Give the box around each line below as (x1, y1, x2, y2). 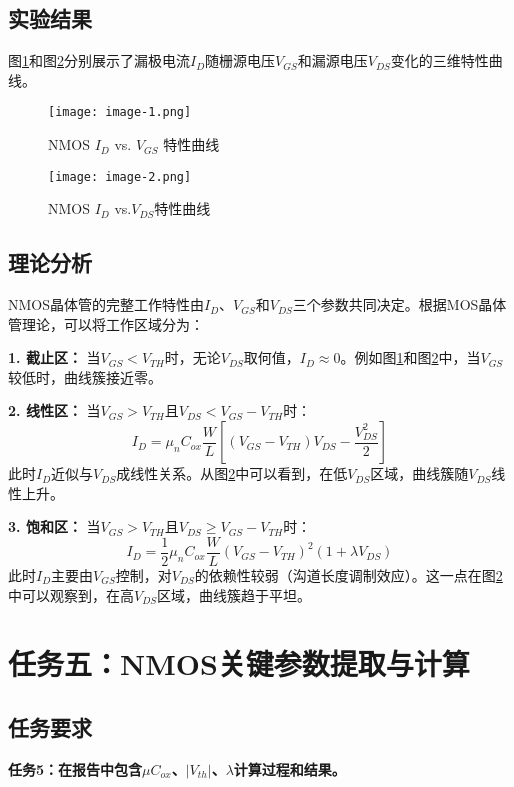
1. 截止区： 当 (8, 347, 101, 368)
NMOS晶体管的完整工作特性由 (8, 294, 205, 315)
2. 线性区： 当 (8, 400, 101, 421)
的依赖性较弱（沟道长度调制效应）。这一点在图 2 (194, 564, 503, 585)
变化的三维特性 (390, 50, 489, 71)
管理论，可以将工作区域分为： (8, 313, 204, 334)
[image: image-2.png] (48, 169, 192, 184)
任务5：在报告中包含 (8, 758, 143, 779)
